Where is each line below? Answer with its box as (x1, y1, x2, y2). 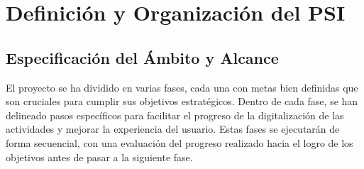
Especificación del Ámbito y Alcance (6, 46, 279, 68)
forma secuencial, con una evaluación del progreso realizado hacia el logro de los (6, 135, 353, 150)
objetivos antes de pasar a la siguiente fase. (6, 149, 193, 164)
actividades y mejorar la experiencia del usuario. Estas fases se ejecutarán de (6, 121, 340, 136)
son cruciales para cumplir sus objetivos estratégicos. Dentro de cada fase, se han (6, 94, 358, 109)
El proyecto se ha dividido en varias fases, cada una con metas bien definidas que (6, 80, 358, 94)
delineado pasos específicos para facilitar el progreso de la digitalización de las (6, 107, 344, 122)
